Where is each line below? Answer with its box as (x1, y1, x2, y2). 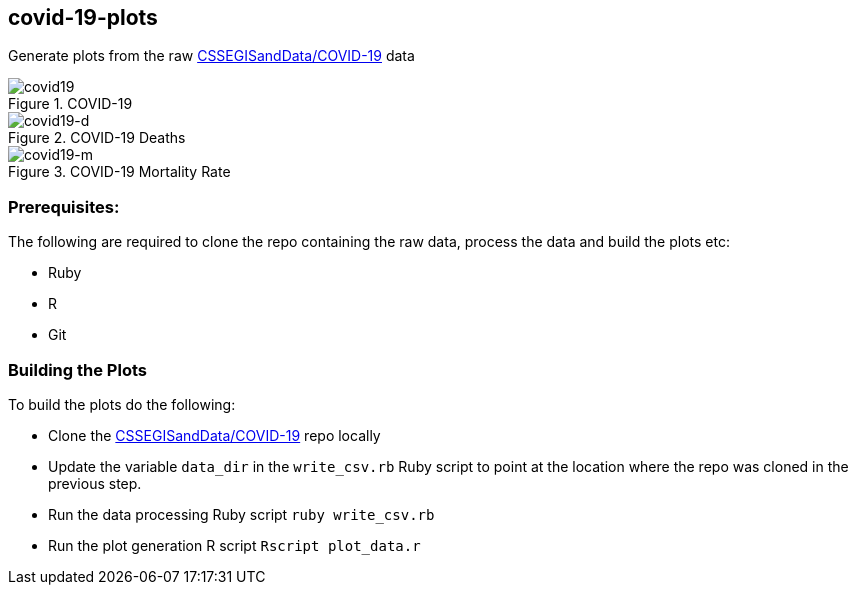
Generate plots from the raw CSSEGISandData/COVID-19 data (8, 47, 415, 65)
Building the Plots (8, 359, 147, 380)
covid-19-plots (8, 5, 158, 30)
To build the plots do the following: (8, 395, 236, 413)
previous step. (48, 474, 142, 492)
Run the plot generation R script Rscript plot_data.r (48, 536, 421, 554)
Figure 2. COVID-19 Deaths (8, 129, 186, 147)
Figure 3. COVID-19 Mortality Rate (8, 163, 231, 181)
